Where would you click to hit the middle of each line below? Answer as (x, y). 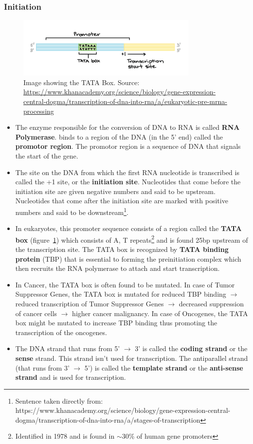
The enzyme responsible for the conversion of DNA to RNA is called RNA (127, 127)
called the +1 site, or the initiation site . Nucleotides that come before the (128, 182)
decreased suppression (211, 303)
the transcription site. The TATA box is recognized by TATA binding (122, 249)
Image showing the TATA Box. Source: (81, 82)
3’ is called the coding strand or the (191, 348)
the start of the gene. (47, 155)
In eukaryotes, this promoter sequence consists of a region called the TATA (128, 228)
